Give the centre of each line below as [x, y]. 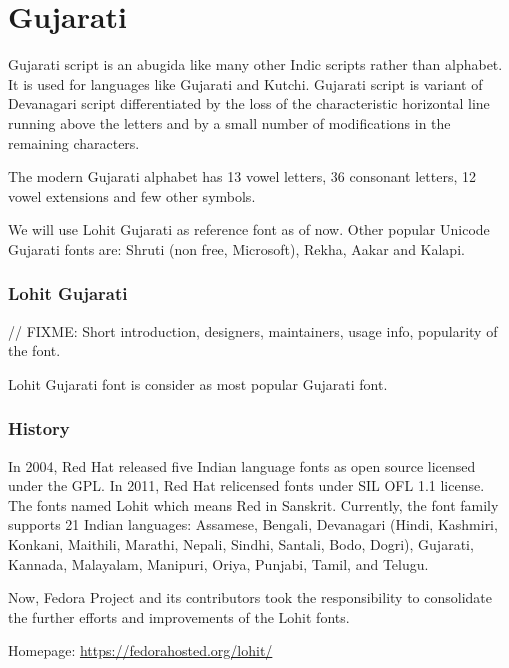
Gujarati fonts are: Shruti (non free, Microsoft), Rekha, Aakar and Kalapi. [236, 248]
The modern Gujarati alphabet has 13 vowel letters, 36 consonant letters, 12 [242, 176]
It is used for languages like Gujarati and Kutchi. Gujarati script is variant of [245, 83]
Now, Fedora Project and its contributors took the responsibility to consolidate [250, 597]
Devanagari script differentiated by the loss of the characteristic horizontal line [249, 103]
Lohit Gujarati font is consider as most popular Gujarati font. [198, 383]
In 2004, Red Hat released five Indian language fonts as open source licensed [242, 465]
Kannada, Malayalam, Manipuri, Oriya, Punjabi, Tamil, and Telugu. [218, 563]
